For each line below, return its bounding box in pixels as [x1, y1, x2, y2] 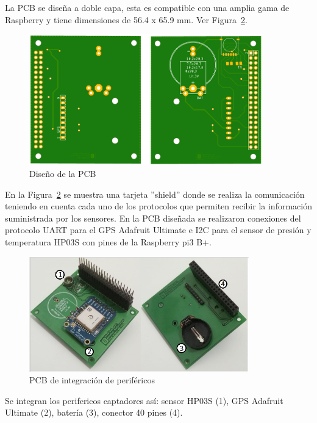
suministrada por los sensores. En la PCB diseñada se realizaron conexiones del [5, 211, 301, 224]
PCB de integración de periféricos [29, 374, 155, 386]
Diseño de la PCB [29, 167, 96, 180]
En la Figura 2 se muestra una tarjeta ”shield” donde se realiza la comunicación [5, 187, 305, 200]
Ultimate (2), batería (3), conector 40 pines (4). [5, 406, 183, 419]
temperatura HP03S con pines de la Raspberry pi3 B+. [5, 236, 212, 248]
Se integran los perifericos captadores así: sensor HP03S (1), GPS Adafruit [5, 394, 283, 407]
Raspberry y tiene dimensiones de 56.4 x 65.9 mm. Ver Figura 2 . [5, 13, 248, 26]
